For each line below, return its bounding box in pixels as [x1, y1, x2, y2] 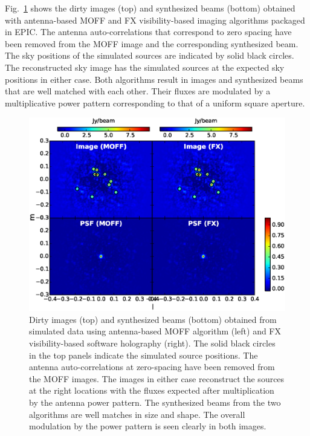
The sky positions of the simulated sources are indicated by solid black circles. [5, 49, 294, 62]
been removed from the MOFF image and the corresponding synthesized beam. [5, 37, 299, 50]
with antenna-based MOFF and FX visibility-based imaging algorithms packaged [5, 13, 305, 26]
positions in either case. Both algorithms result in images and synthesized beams [5, 73, 303, 85]
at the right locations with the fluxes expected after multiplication [29, 384, 274, 397]
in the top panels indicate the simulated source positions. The [29, 348, 258, 361]
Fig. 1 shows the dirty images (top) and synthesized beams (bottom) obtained [5, 2, 295, 14]
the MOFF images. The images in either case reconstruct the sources [29, 372, 285, 385]
